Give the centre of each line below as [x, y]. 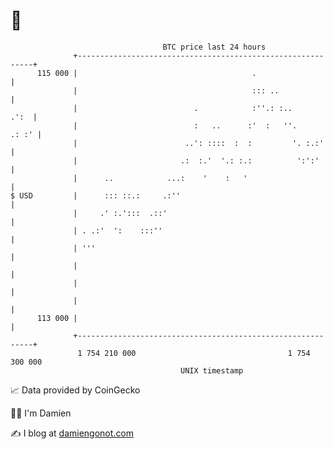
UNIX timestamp [212, 370]
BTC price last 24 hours [214, 47]
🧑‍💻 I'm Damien [41, 413]
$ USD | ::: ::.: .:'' [96, 195]
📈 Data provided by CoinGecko [75, 390]
